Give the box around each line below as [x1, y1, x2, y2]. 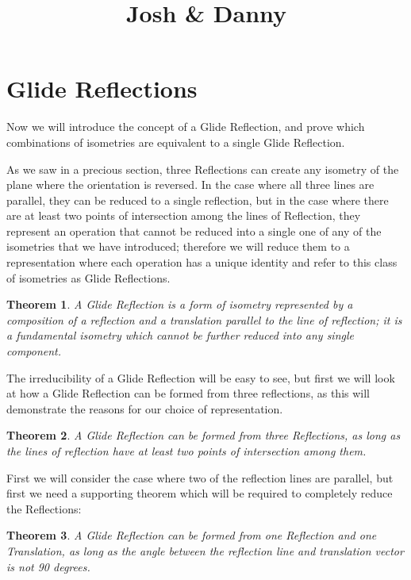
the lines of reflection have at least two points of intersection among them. [6, 443, 367, 459]
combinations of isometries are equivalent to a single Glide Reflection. [6, 133, 345, 150]
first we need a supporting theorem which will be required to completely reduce [6, 485, 393, 501]
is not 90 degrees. [6, 558, 90, 574]
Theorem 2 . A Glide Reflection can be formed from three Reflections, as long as [6, 427, 401, 444]
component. [6, 343, 62, 359]
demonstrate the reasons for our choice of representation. [6, 400, 283, 417]
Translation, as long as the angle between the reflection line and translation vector [6, 542, 404, 559]
